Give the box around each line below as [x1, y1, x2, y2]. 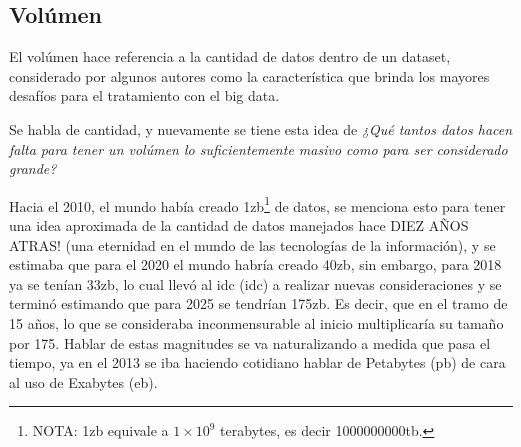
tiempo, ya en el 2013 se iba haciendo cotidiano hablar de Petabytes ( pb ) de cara [9, 352, 506, 373]
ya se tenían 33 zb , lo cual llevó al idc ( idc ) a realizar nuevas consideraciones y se [9, 273, 502, 294]
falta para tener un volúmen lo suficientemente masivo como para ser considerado [9, 138, 508, 159]
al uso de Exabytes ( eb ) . [9, 371, 158, 392]
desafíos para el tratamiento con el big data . [9, 85, 280, 106]
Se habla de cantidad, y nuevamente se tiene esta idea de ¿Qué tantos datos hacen [9, 118, 513, 139]
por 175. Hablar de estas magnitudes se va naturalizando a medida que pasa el [9, 332, 491, 353]
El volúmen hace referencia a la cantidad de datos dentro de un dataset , [9, 46, 451, 67]
